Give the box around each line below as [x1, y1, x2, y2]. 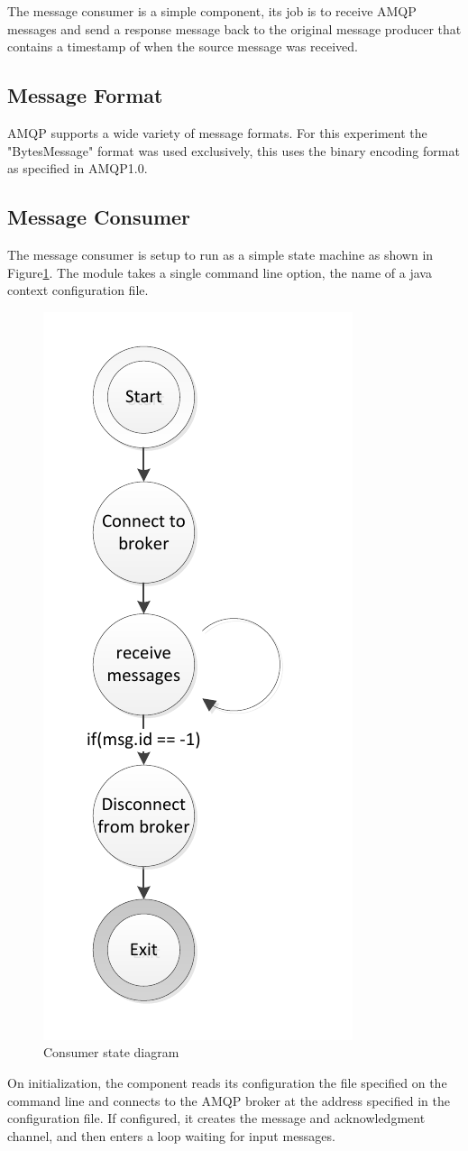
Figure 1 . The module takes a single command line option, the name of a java [7, 262, 432, 281]
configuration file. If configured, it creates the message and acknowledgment [7, 1109, 426, 1128]
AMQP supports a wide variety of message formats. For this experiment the [7, 123, 427, 142]
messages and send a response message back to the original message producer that [7, 19, 462, 38]
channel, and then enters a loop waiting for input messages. [7, 1126, 335, 1145]
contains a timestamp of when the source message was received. [7, 37, 358, 56]
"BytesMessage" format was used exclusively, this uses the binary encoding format [7, 141, 460, 160]
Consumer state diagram [43, 1043, 179, 1062]
